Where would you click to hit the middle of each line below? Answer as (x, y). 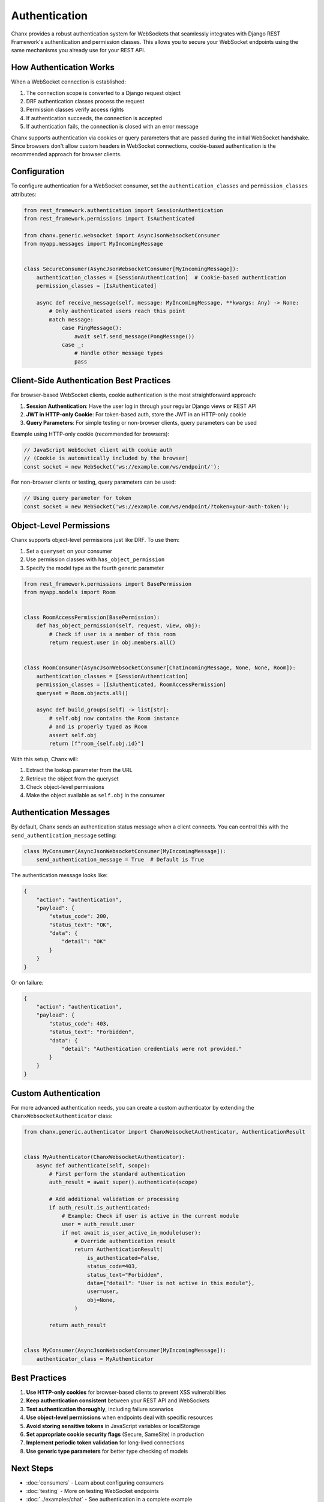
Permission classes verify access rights (75, 110)
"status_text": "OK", (81, 925)
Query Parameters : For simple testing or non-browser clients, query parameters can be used (142, 423)
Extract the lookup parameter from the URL (79, 770)
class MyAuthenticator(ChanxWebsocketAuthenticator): (104, 1157)
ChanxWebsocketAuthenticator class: (62, 1116)
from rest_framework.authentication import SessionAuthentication (123, 210)
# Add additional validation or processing (114, 1199)
